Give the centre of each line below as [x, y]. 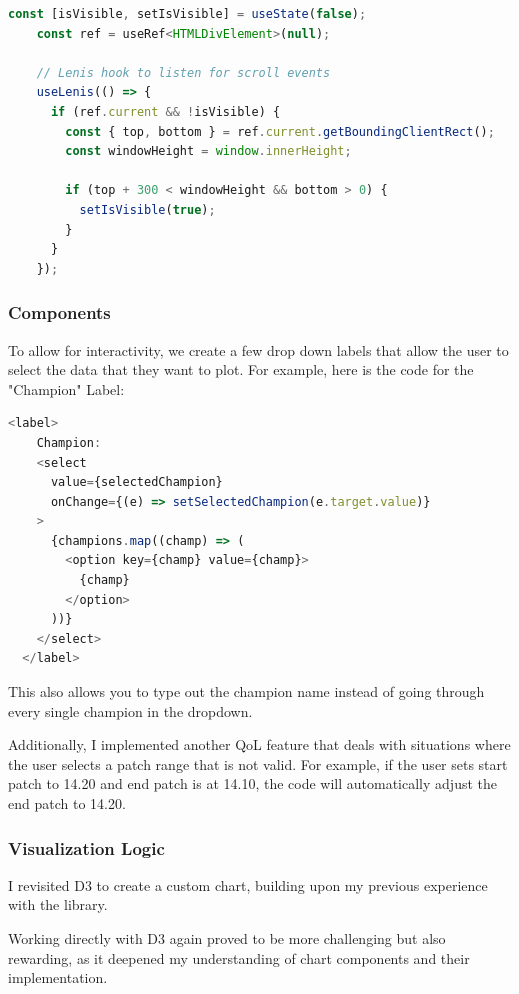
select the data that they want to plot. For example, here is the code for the [241, 369]
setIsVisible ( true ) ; [147, 209]
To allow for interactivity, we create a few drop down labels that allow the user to [258, 349]
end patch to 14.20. [67, 803]
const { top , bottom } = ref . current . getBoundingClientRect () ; [280, 131]
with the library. [58, 904]
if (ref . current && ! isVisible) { [165, 111]
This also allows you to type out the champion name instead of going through [246, 691]
